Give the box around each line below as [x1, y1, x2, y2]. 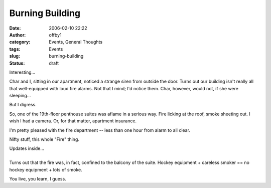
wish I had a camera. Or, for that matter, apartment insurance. [9, 118, 137, 124]
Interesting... [9, 69, 36, 75]
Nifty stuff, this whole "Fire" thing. [9, 136, 80, 142]
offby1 [49, 32, 62, 38]
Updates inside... [9, 145, 45, 151]
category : [9, 39, 31, 45]
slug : [9, 53, 20, 59]
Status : [9, 60, 25, 66]
